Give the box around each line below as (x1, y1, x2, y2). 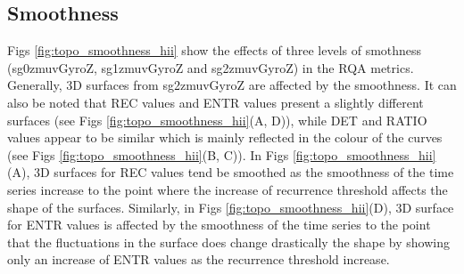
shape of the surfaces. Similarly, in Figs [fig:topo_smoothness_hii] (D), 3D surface (7, 197, 454, 216)
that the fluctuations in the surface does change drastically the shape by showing (7, 232, 450, 251)
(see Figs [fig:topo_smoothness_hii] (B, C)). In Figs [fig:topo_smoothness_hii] (7, 145, 436, 164)
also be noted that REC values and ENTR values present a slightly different (7, 93, 424, 111)
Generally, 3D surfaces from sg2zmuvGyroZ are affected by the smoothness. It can (7, 76, 457, 94)
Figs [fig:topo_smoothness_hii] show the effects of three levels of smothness (7, 41, 422, 60)
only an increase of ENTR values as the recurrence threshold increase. (7, 250, 390, 269)
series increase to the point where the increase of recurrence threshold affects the (7, 180, 448, 198)
